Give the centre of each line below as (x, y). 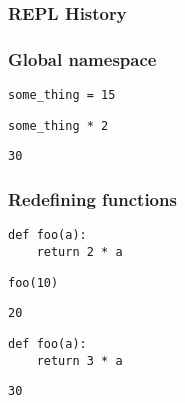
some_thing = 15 (62, 95)
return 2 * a (79, 251)
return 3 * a (79, 360)
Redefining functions (92, 198)
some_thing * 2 (58, 125)
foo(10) (33, 282)
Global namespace (82, 58)
